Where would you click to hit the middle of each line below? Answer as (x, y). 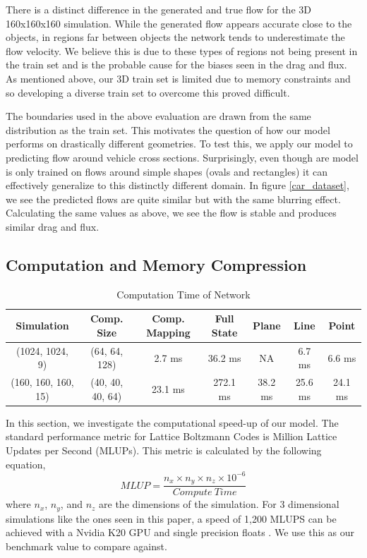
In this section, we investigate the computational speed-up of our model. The (172, 422)
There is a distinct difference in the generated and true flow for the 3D (158, 9)
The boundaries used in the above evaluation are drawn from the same (158, 116)
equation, (26, 464)
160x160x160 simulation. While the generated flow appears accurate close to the (179, 23)
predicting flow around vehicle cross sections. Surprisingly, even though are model (182, 157)
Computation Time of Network (183, 294)
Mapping (168, 332)
